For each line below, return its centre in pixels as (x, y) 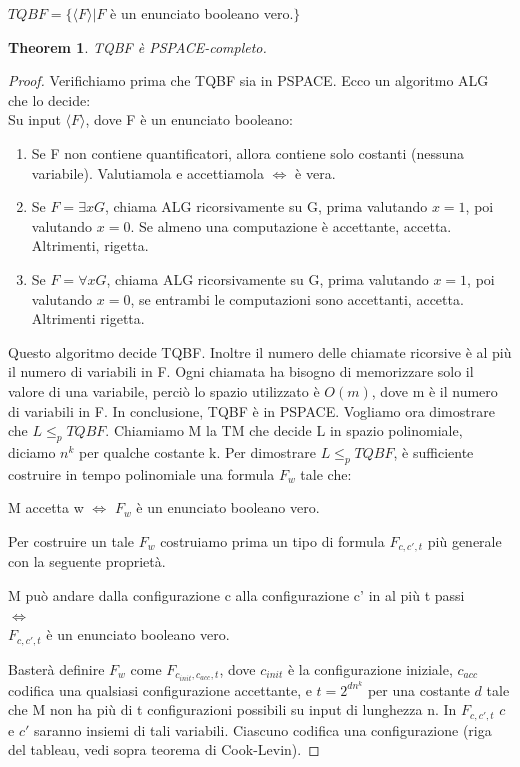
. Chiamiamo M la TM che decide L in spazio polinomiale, (284, 430)
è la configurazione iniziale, (370, 668)
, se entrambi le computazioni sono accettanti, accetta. (297, 298)
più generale (464, 540)
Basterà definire (56, 668)
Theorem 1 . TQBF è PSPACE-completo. (137, 46)
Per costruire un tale (71, 540)
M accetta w (46, 507)
